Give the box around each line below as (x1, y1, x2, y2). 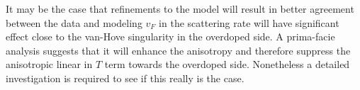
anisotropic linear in (6, 57, 93, 72)
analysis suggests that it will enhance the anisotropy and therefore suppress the (6, 43, 351, 57)
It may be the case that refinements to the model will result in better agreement (6, 1, 354, 16)
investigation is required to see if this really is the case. (6, 70, 244, 85)
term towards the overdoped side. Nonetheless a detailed (104, 57, 350, 72)
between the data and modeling (6, 15, 142, 30)
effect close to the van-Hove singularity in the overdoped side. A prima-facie (6, 29, 335, 44)
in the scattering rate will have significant (159, 15, 339, 30)
